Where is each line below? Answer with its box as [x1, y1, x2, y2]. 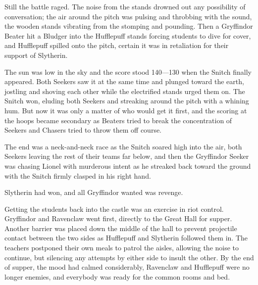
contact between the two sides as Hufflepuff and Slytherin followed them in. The [4, 233, 248, 243]
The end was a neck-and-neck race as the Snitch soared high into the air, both [4, 141, 242, 151]
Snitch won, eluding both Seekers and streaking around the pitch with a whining [4, 95, 249, 106]
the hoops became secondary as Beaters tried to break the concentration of [4, 115, 232, 125]
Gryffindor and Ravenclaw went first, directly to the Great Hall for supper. [4, 213, 232, 224]
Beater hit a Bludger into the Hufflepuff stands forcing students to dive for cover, [4, 30, 251, 41]
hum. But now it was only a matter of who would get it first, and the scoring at [4, 105, 247, 115]
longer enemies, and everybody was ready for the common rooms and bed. [4, 271, 230, 282]
